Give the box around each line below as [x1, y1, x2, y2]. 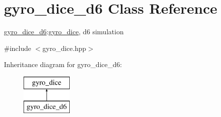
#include [4, 43, 31, 53]
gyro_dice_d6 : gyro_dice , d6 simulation [4, 26, 124, 37]
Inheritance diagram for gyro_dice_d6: [4, 59, 122, 70]
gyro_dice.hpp [42, 43, 86, 53]
